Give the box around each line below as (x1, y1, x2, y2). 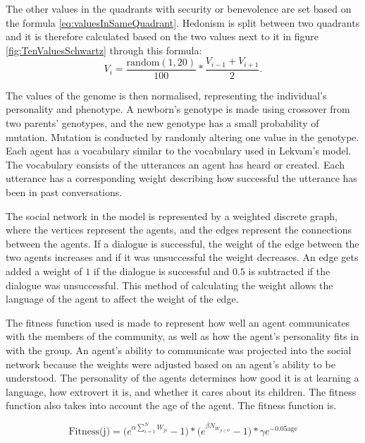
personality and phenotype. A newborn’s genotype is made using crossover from (6, 102, 350, 116)
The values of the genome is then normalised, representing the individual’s (6, 87, 327, 102)
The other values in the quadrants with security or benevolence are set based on (6, 1, 352, 16)
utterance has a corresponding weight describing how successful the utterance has (6, 171, 357, 186)
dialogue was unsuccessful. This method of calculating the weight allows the (6, 277, 333, 292)
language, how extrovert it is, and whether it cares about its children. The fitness (6, 384, 357, 399)
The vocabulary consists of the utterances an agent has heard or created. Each (6, 157, 345, 171)
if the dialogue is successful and (93, 263, 230, 278)
